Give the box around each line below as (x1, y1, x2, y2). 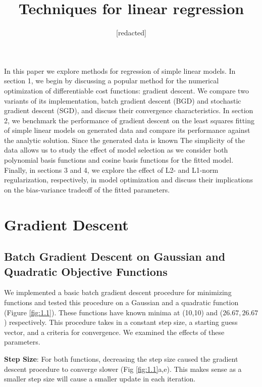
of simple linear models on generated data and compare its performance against (4, 125, 250, 135)
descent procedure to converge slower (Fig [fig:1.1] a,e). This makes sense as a (4, 363, 242, 374)
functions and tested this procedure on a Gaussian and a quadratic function (4, 297, 239, 307)
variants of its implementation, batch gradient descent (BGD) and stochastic (4, 95, 241, 106)
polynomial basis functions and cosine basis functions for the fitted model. (4, 155, 234, 165)
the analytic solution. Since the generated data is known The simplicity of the (4, 134, 245, 145)
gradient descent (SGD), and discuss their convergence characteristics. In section (4, 105, 253, 116)
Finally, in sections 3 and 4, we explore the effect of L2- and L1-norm (4, 164, 219, 175)
